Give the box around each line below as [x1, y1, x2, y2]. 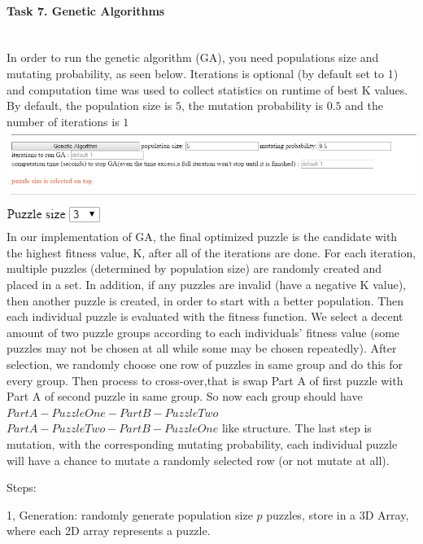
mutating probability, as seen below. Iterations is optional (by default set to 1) [7, 64, 399, 81]
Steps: [7, 479, 37, 496]
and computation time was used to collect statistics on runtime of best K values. [7, 81, 408, 98]
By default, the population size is [7, 97, 172, 114]
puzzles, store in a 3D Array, [266, 506, 409, 523]
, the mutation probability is [181, 97, 324, 114]
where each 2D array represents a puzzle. [7, 522, 211, 539]
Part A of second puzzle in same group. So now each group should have [7, 388, 363, 405]
